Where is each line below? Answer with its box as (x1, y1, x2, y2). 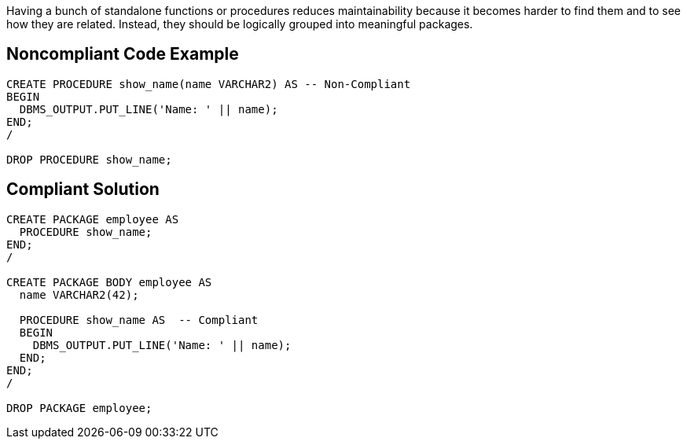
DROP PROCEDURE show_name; (6, 153, 172, 166)
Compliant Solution (6, 179, 160, 200)
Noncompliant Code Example (6, 44, 239, 64)
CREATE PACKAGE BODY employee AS (6, 275, 212, 289)
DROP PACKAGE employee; (6, 401, 152, 414)
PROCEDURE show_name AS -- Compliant (19, 313, 259, 326)
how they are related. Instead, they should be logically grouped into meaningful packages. (6, 17, 473, 31)
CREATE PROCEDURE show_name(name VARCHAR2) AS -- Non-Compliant (6, 77, 411, 90)
